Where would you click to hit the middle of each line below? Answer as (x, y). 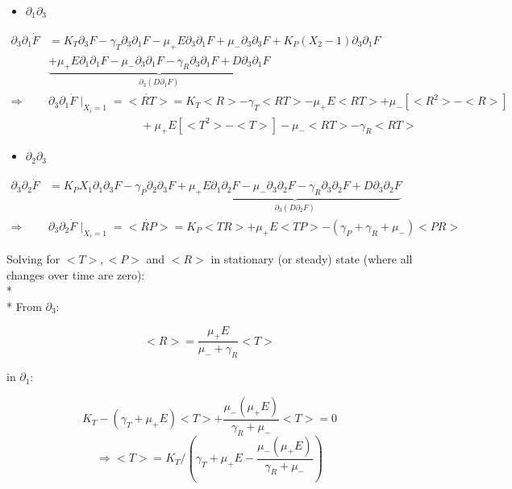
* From (24, 306)
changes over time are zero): (76, 274)
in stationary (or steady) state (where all (312, 259)
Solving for (33, 259)
